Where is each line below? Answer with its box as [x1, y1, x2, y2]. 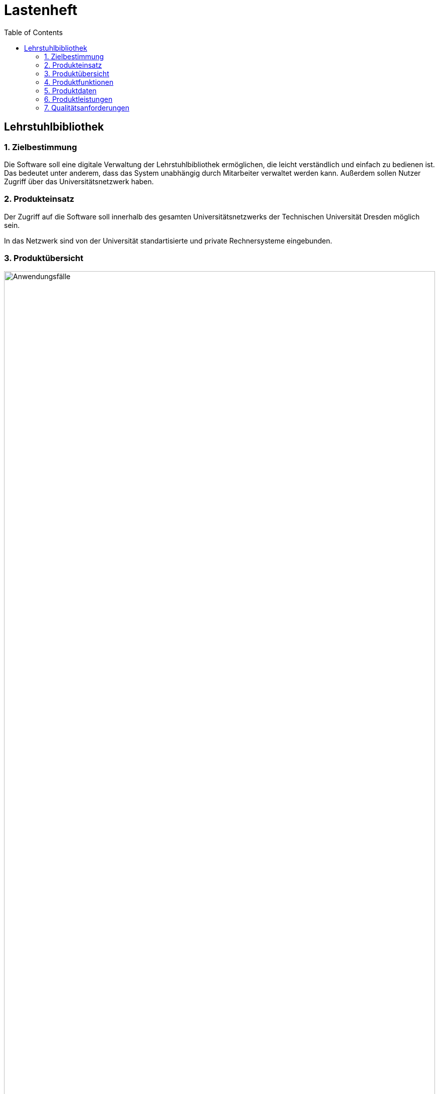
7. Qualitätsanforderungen [44, 103, 130, 112]
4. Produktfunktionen [44, 77, 114, 86]
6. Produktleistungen [44, 94, 113, 103]
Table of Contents [4, 28, 63, 37]
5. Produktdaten [44, 86, 97, 95]
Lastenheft [4, 2, 78, 19]
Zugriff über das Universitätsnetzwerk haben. [4, 177, 154, 186]
